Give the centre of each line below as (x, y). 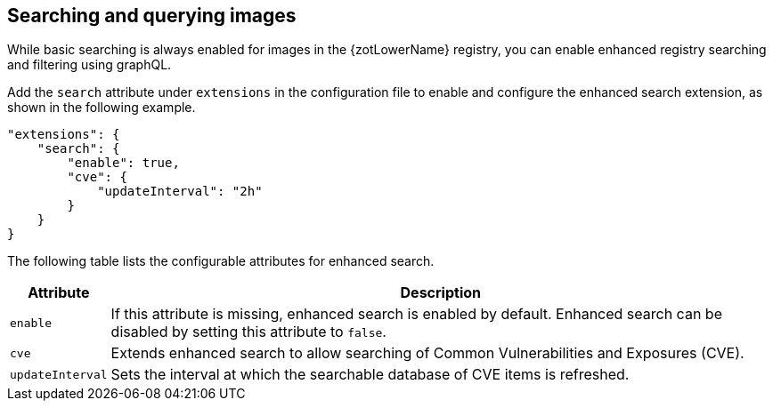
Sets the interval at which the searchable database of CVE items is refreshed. (370, 375)
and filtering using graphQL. (90, 65)
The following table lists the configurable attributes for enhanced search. (221, 261)
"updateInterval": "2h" (180, 192)
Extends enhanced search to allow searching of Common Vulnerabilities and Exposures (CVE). (427, 353)
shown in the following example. (102, 108)
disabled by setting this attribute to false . (248, 332)
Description (440, 293)
